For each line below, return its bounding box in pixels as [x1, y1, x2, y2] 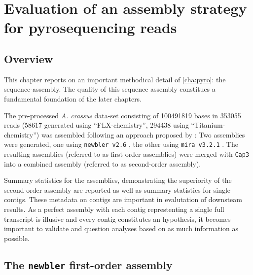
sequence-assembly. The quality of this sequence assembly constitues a [4, 84, 216, 94]
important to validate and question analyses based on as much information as [4, 223, 238, 234]
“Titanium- [191, 120, 225, 130]
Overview [4, 51, 53, 66]
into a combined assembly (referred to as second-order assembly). [4, 158, 201, 169]
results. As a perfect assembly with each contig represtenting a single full [4, 204, 224, 214]
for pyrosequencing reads [4, 17, 177, 37]
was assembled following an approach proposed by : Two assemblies [41, 129, 245, 139]
